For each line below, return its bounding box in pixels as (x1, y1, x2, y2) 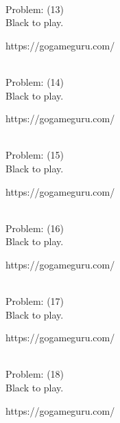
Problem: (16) (5, 220, 64, 235)
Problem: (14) (5, 74, 64, 89)
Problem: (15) (5, 148, 64, 162)
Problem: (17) (5, 294, 64, 308)
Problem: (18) (5, 367, 64, 381)
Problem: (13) (5, 1, 64, 16)
